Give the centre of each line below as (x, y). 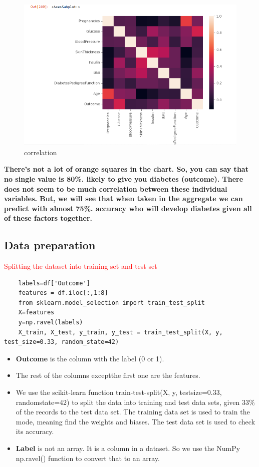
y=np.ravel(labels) (51, 323)
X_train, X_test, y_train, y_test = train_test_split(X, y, (120, 332)
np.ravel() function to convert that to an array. (88, 458)
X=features (36, 313)
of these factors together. (48, 218)
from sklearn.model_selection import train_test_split (111, 303)
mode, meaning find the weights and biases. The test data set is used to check (136, 421)
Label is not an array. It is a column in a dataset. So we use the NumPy (128, 448)
